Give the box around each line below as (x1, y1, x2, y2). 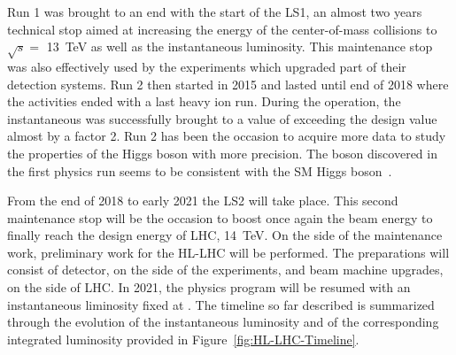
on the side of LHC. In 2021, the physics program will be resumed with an (7, 278, 411, 297)
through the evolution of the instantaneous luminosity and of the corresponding (7, 313, 439, 331)
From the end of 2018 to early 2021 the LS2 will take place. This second (7, 191, 398, 210)
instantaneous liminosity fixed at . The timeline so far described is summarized (7, 295, 435, 313)
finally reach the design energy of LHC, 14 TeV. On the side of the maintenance (7, 226, 443, 244)
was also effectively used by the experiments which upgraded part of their (7, 57, 406, 75)
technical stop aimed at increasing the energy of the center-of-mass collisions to (7, 19, 437, 38)
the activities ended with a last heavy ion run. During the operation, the (7, 92, 401, 111)
